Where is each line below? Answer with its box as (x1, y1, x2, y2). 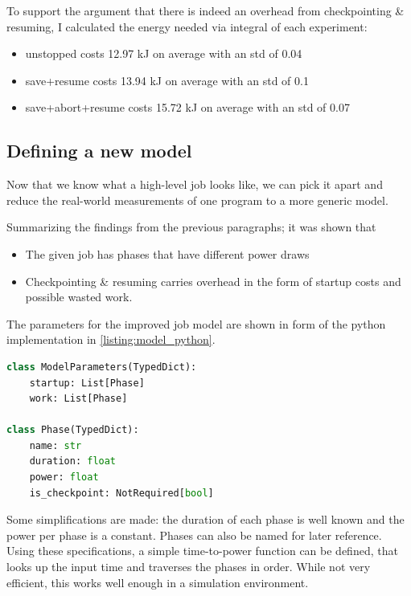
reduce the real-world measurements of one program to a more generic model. (6, 191, 388, 208)
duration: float (29, 455, 117, 467)
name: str (29, 439, 82, 451)
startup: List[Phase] (29, 377, 145, 389)
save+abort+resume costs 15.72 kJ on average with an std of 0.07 (25, 99, 350, 116)
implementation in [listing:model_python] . (6, 331, 216, 348)
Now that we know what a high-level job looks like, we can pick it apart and (6, 176, 383, 193)
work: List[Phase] (29, 393, 128, 405)
